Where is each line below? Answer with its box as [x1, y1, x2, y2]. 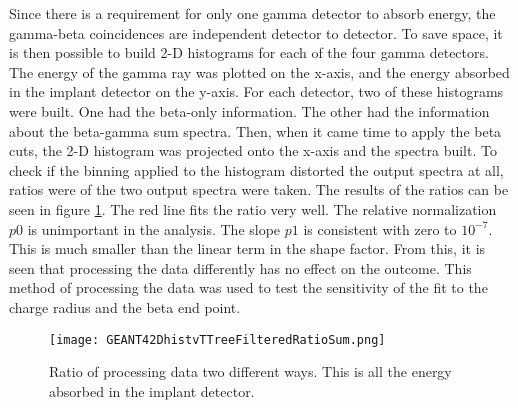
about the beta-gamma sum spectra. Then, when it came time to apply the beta [9, 120, 502, 141]
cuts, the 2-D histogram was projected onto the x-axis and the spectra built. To [9, 140, 497, 161]
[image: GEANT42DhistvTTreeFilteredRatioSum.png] [49, 332, 386, 347]
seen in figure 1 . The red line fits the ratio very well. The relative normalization [9, 198, 497, 219]
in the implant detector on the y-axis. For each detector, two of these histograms [9, 81, 504, 102]
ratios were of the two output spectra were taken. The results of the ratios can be [9, 179, 509, 200]
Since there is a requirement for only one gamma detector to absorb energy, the [9, 3, 496, 23]
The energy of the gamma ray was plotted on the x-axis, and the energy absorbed [9, 61, 510, 82]
